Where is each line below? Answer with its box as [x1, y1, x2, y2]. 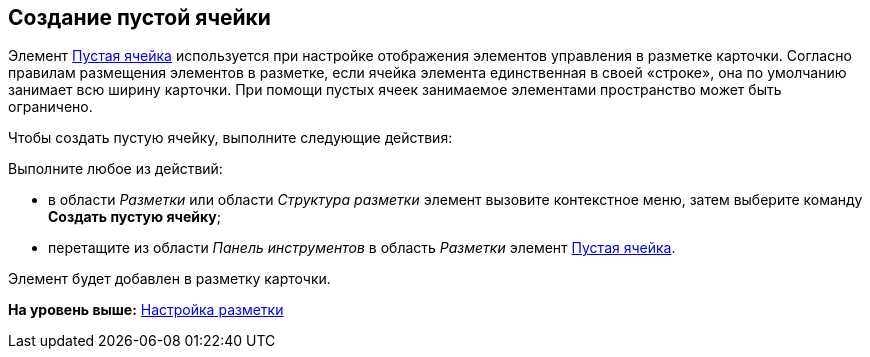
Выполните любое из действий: [8, 160, 223, 178]
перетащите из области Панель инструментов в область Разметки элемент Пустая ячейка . [48, 239, 676, 257]
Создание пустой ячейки [8, 5, 271, 30]
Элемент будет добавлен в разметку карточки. [8, 270, 331, 288]
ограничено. [8, 98, 93, 116]
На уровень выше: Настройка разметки [8, 301, 284, 319]
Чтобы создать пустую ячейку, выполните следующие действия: [8, 129, 453, 147]
